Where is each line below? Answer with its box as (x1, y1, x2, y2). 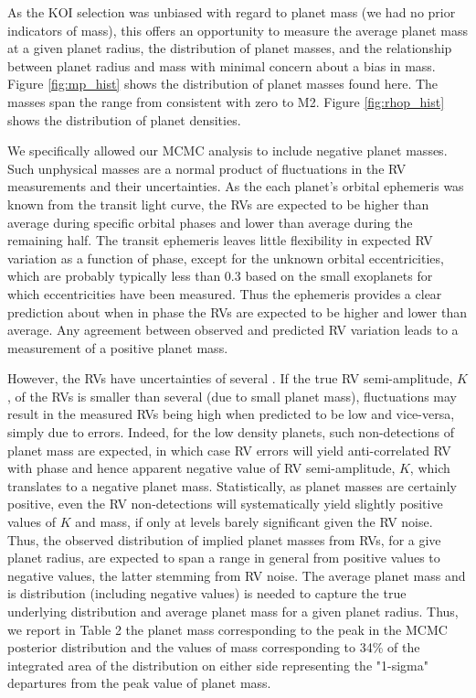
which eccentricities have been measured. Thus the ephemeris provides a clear (7, 284, 442, 303)
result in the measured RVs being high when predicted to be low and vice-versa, (7, 404, 455, 424)
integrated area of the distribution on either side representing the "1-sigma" (7, 655, 428, 674)
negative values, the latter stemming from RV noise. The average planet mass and (7, 565, 466, 585)
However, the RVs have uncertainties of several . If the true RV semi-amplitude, (7, 369, 453, 388)
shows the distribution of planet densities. (7, 110, 241, 129)
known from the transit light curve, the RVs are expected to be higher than (7, 194, 429, 213)
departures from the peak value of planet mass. (7, 673, 271, 693)
